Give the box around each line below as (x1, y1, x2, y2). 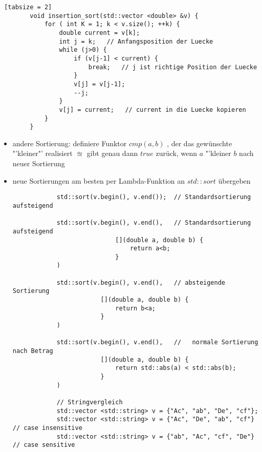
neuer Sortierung (12, 158, 65, 169)
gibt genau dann (86, 148, 138, 159)
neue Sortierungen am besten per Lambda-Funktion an (12, 175, 185, 186)
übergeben (218, 175, 251, 186)
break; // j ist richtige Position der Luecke (88, 63, 257, 71)
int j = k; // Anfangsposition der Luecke (59, 37, 213, 45)
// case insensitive (12, 424, 82, 431)
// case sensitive (12, 441, 75, 449)
